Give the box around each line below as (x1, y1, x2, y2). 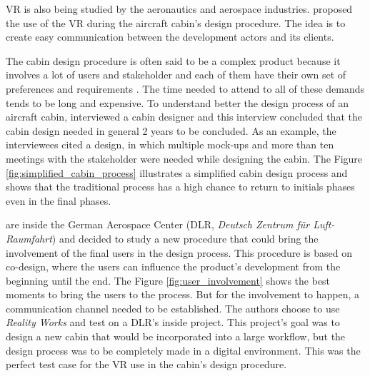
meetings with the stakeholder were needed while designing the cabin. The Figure (6, 151, 363, 166)
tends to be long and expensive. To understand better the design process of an (6, 95, 349, 110)
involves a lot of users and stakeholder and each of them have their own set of (6, 67, 346, 82)
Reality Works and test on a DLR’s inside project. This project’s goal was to (6, 315, 340, 330)
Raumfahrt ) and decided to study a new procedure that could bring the (6, 230, 319, 245)
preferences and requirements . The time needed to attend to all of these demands (6, 81, 365, 96)
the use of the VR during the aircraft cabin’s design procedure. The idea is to (6, 15, 346, 30)
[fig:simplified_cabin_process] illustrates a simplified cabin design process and (6, 165, 348, 180)
